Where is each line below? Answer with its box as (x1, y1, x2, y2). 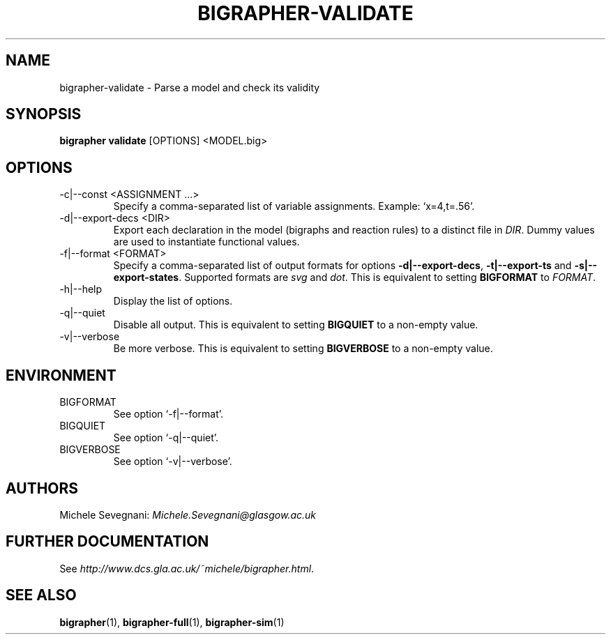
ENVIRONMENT (6, 366, 116, 384)
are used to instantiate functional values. (113, 236, 300, 248)
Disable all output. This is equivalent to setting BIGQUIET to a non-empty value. (113, 319, 478, 331)
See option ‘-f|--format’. (113, 408, 224, 420)
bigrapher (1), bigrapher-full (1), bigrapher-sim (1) (59, 616, 285, 628)
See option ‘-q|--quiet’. (113, 432, 219, 444)
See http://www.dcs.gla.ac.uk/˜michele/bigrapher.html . (59, 562, 315, 574)
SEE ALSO (6, 586, 77, 604)
